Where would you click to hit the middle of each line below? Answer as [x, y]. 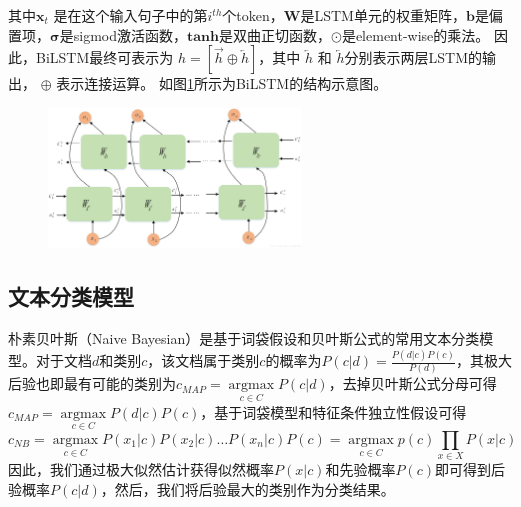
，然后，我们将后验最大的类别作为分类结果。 [247, 488]
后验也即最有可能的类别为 [92, 383]
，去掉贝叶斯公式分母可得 [412, 383]
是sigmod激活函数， [123, 34]
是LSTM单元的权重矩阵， [383, 15]
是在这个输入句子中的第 [130, 15]
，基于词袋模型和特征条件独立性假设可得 [333, 411]
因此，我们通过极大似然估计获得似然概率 [141, 469]
